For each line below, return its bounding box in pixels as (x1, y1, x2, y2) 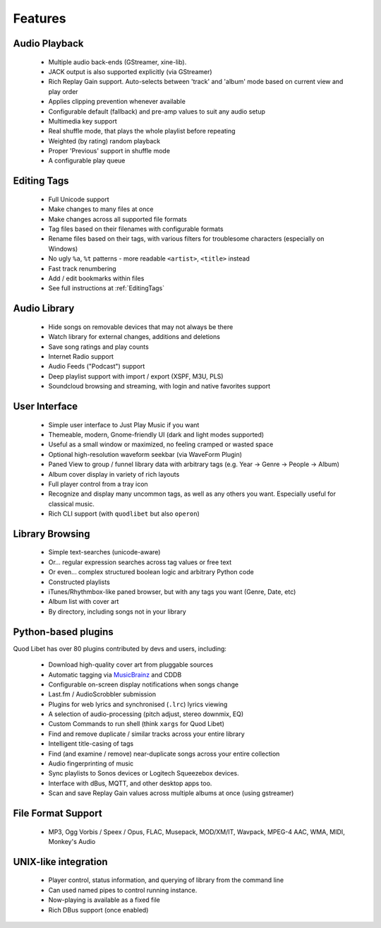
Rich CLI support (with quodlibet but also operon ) (48, 509, 200, 518)
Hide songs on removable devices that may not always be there (48, 322, 234, 331)
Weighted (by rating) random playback (48, 136, 161, 145)
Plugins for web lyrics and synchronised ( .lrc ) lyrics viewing (48, 700, 228, 708)
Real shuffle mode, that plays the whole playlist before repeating (48, 127, 236, 136)
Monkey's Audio (48, 837, 96, 845)
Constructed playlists (48, 578, 111, 586)
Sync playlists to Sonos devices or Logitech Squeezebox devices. (48, 769, 239, 778)
